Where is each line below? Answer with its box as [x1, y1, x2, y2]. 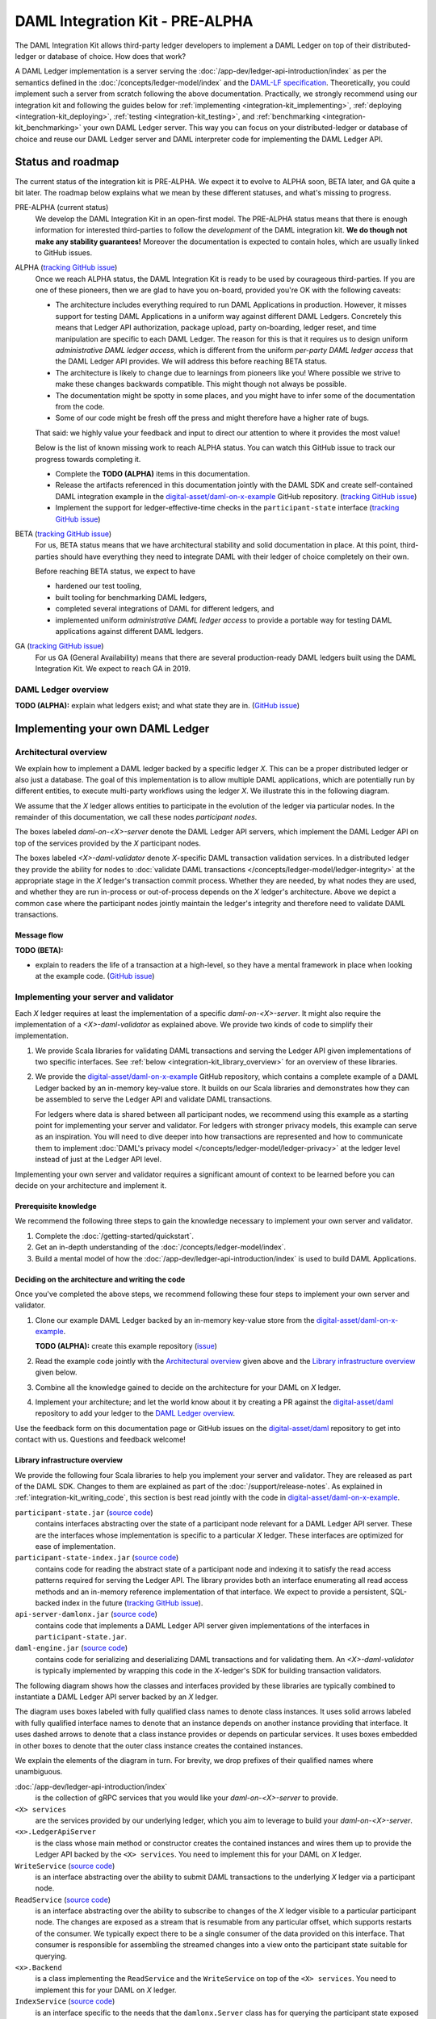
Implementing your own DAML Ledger [15, 722, 210, 736]
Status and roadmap [15, 155, 119, 169]
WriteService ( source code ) [15, 1861, 115, 1870]
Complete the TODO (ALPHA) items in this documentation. [55, 468, 250, 478]
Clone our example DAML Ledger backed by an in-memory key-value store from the [35, 1315, 315, 1324]
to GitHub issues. [35, 247, 93, 258]
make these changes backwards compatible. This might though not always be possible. [55, 380, 347, 389]
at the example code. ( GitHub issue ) [35, 972, 155, 981]
